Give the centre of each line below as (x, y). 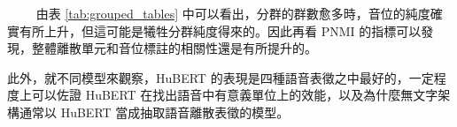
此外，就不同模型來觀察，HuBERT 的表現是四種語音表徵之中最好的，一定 (221, 77)
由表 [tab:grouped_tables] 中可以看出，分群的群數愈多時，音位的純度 (233, 13)
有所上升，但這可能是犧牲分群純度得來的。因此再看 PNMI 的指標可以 (220, 30)
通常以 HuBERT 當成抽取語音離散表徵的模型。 (154, 112)
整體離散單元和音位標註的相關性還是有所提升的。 (174, 48)
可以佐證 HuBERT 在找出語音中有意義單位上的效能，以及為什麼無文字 (235, 95)
